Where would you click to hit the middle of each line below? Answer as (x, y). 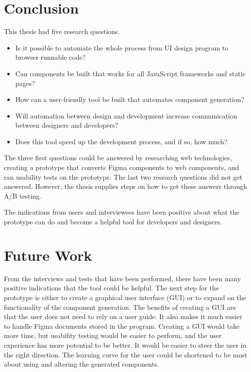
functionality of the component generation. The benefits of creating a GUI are (120, 307)
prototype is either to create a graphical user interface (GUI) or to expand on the (125, 297)
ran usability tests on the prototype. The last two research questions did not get (123, 177)
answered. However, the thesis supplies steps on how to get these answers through (125, 186)
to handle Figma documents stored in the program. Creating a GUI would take (122, 326)
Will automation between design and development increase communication (126, 115)
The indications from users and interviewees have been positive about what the (122, 212)
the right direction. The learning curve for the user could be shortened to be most (126, 354)
